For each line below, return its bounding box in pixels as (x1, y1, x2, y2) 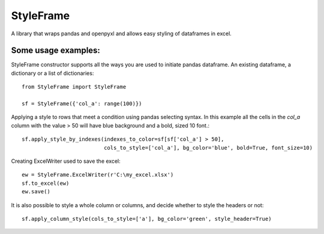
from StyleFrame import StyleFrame (22, 84, 127, 90)
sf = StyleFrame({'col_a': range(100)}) (22, 101, 142, 107)
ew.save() (22, 189, 50, 195)
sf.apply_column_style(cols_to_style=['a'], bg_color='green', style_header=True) (22, 215, 272, 222)
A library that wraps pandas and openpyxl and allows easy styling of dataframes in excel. (11, 30, 232, 37)
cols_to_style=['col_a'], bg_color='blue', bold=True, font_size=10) (104, 144, 313, 151)
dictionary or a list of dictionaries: (11, 69, 94, 77)
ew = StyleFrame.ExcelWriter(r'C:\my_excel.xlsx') (22, 171, 174, 178)
